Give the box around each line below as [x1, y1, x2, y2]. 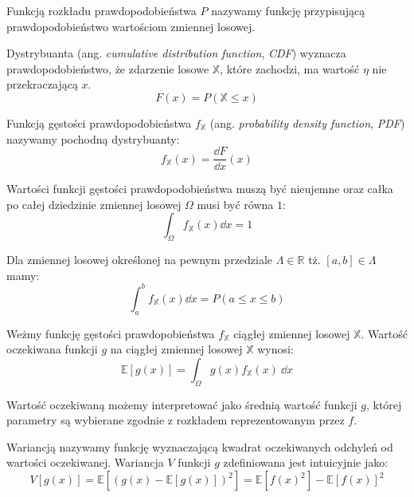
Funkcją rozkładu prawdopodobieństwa [6, 2, 197, 18]
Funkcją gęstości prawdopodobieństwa [6, 114, 192, 131]
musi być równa [197, 195, 274, 212]
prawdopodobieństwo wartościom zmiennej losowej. [6, 18, 256, 34]
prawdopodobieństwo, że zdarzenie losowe [6, 60, 209, 77]
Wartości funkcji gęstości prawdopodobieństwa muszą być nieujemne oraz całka [6, 180, 393, 197]
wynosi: [257, 341, 294, 357]
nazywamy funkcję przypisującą [211, 2, 365, 18]
